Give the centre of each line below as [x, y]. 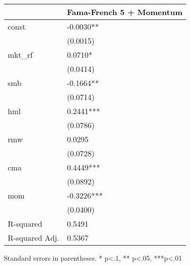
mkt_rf [20, 55]
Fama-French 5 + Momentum [125, 12]
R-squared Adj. [34, 238]
